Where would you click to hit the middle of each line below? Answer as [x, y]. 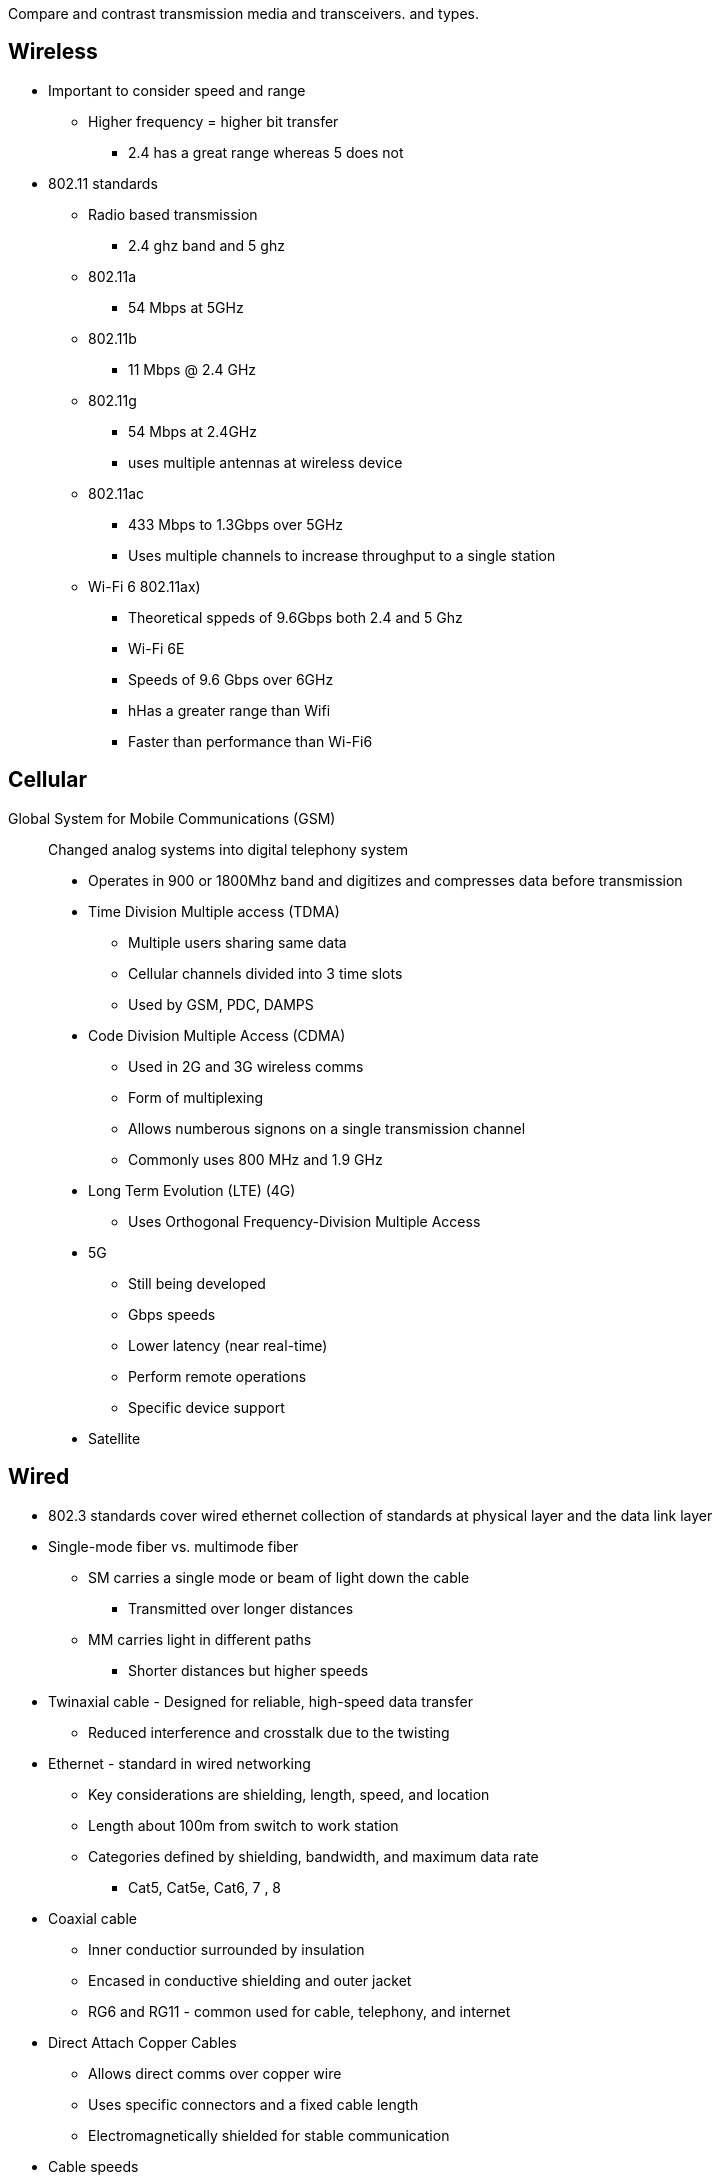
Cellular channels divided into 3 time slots [265, 973]
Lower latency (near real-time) [228, 1345]
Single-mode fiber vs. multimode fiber [173, 1546]
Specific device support [206, 1407]
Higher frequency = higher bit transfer [213, 121]
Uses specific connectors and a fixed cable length [253, 2104]
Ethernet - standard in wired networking [179, 1763]
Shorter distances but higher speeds [248, 1670]
